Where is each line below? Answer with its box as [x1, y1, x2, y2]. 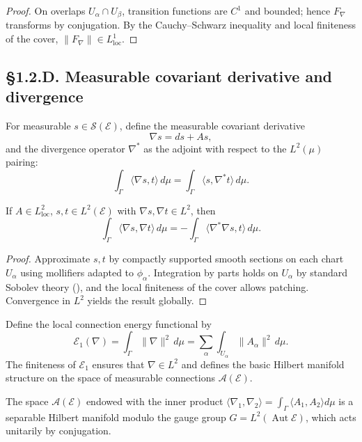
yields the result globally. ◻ [87, 293, 207, 308]
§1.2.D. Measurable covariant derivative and [6, 65, 332, 87]
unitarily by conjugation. [6, 423, 111, 438]
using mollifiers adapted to [20, 265, 134, 279]
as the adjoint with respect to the [143, 141, 287, 155]
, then [190, 203, 216, 217]
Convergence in [6, 293, 70, 308]
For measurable [6, 118, 71, 133]
